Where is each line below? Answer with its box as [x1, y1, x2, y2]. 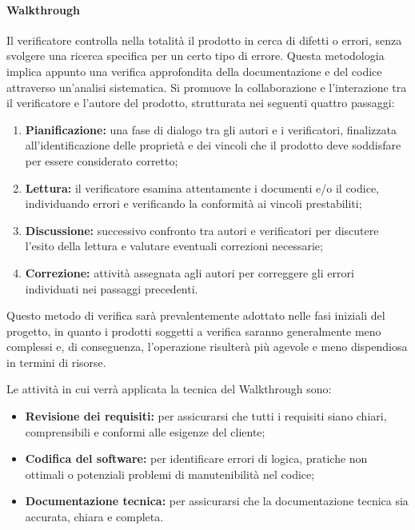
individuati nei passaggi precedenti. [25, 280, 198, 297]
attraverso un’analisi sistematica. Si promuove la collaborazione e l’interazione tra [6, 78, 407, 95]
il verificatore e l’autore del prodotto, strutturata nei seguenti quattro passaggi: [6, 94, 395, 111]
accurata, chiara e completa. [25, 508, 164, 525]
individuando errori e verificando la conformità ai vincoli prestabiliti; [25, 195, 362, 212]
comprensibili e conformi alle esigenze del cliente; [25, 423, 265, 440]
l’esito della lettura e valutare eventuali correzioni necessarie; [25, 237, 323, 254]
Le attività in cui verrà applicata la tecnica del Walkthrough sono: [6, 381, 332, 397]
